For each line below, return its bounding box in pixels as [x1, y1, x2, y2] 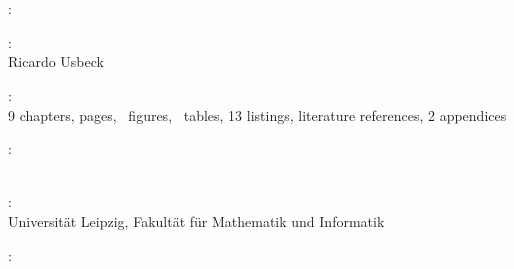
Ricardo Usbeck [8, 51, 104, 72]
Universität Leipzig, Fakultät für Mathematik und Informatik [8, 210, 385, 231]
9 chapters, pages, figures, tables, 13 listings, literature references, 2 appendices [8, 104, 507, 125]
